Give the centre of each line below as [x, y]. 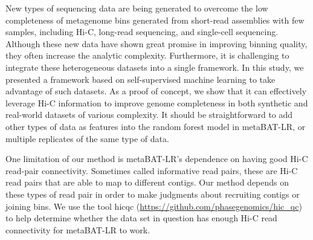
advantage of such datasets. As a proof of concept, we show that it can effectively [156, 91]
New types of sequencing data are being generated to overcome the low [137, 8]
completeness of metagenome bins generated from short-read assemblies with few [155, 20]
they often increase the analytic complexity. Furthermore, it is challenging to [147, 55]
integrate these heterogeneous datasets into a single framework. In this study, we [155, 67]
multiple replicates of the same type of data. [87, 138]
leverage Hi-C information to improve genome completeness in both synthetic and [157, 102]
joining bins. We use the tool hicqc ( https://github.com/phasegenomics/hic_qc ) [154, 206]
